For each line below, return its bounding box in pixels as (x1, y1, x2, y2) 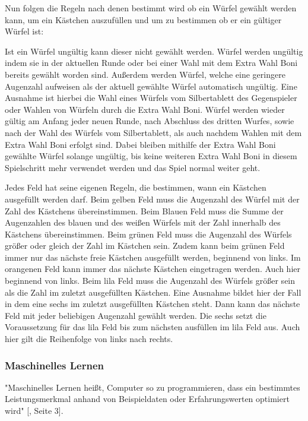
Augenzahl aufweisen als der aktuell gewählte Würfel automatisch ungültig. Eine (5, 80, 297, 92)
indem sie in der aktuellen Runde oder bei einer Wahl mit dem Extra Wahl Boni (5, 56, 298, 69)
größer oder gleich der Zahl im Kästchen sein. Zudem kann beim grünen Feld (5, 239, 285, 252)
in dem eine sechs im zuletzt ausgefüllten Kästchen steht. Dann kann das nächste (5, 297, 300, 310)
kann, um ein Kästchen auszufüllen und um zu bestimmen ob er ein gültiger (5, 13, 282, 26)
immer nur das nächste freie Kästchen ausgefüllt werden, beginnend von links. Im (5, 251, 301, 263)
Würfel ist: (5, 25, 44, 37)
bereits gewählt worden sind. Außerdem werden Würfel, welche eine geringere (5, 68, 285, 80)
